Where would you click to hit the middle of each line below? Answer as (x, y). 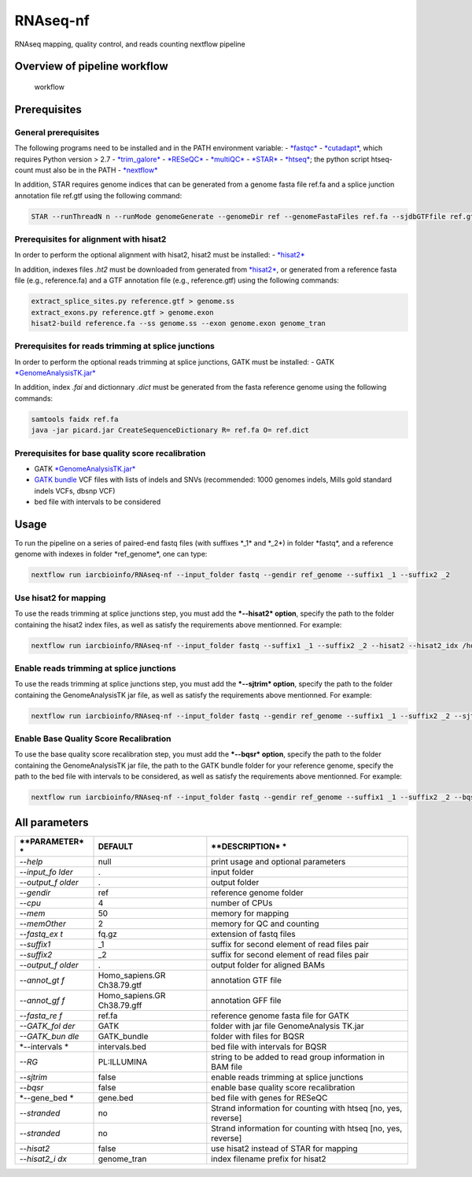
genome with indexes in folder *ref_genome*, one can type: (111, 554)
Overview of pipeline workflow (91, 67)
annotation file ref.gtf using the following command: (98, 195)
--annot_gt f (42, 980)
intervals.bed (122, 1046)
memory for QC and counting (265, 923)
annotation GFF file (247, 1000)
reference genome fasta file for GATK (280, 1016)
